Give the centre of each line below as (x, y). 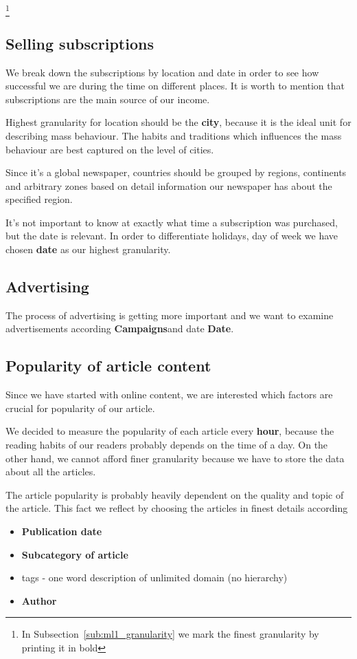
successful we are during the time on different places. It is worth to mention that (175, 86)
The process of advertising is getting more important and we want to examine (170, 315)
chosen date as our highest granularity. (88, 249)
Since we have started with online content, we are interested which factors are (169, 395)
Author (39, 600)
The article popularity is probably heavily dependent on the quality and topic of (175, 494)
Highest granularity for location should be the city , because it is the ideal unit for (178, 122)
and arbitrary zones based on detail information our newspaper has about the (169, 185)
